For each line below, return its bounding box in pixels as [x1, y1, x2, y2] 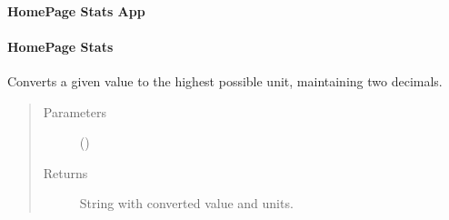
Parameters [43, 102, 106, 121]
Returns [43, 163, 88, 182]
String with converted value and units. [79, 194, 294, 213]
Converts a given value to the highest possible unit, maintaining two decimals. [7, 71, 443, 90]
